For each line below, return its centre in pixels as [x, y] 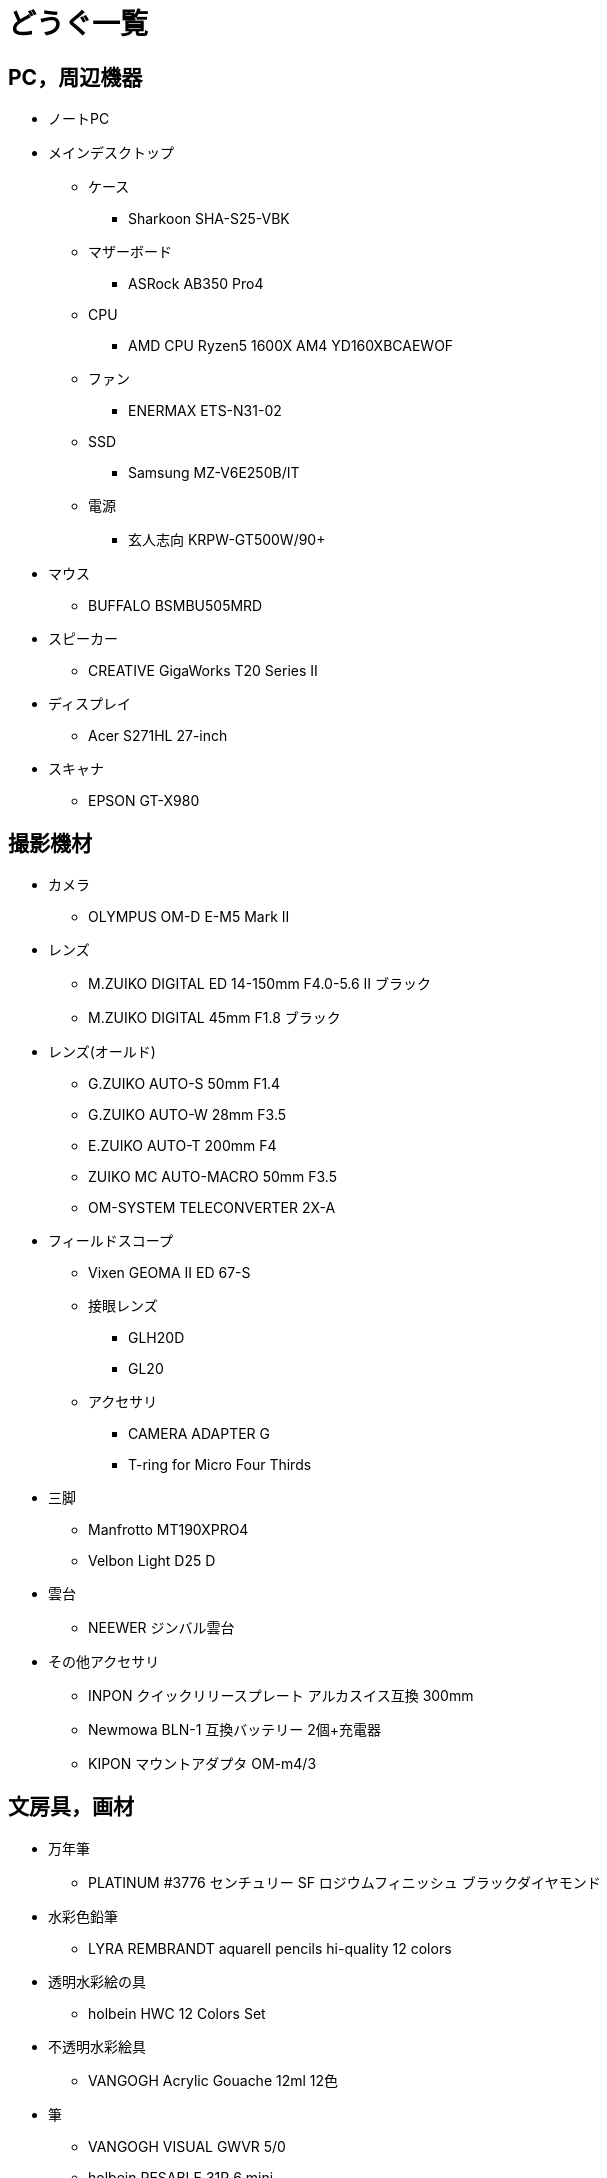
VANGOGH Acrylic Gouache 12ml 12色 [213, 2080]
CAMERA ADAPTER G [199, 1434]
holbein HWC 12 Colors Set [177, 2013]
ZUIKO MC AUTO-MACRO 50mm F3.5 [212, 1177]
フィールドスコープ [110, 1241]
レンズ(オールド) [102, 1052]
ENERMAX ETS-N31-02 [205, 411]
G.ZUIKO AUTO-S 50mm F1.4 [184, 1084]
